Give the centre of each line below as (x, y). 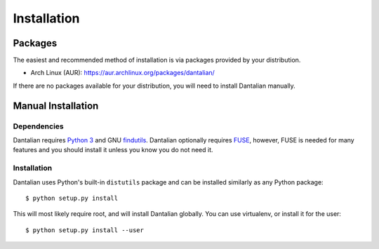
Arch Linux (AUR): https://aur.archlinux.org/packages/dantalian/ (123, 73)
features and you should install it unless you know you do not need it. (113, 150)
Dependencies (39, 126)
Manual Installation (56, 106)
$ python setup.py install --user (85, 230)
